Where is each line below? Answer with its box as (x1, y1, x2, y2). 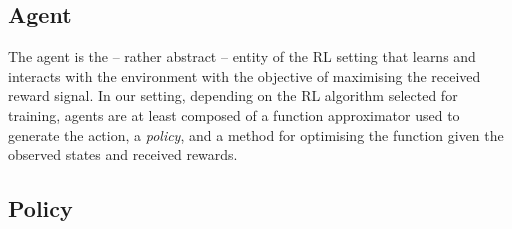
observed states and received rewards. (8, 144, 238, 165)
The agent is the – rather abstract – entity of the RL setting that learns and (8, 46, 476, 67)
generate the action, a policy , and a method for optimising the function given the (8, 124, 504, 145)
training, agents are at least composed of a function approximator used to (8, 104, 460, 125)
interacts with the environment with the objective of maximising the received (8, 65, 481, 86)
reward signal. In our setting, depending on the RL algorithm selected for (8, 85, 458, 106)
